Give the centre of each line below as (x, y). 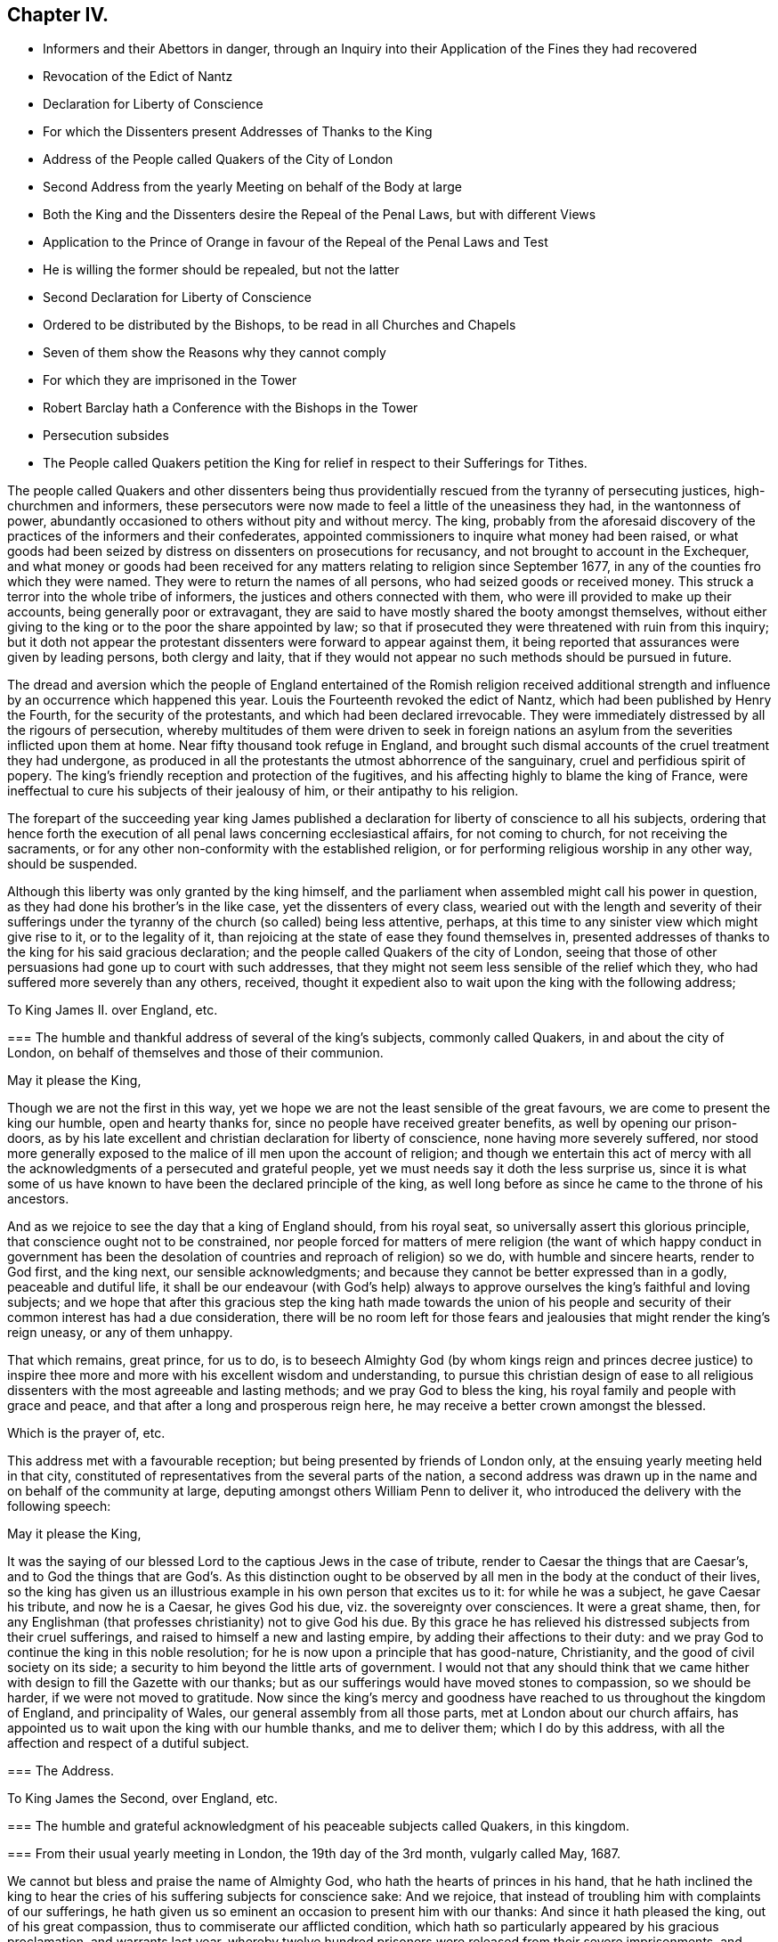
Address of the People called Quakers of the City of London (218, 159)
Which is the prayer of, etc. (86, 1433)
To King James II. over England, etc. (113, 1010)
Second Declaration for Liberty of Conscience (177, 298)
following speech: (59, 1506)
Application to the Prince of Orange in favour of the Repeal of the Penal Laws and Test (296, 242)
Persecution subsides (106, 436)
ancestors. (38, 1199)
